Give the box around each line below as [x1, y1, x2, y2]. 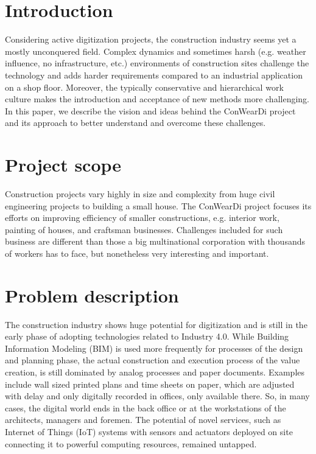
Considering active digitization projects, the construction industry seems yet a [5, 33, 297, 46]
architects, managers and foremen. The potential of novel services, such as [5, 413, 281, 426]
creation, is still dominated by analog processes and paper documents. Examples [5, 366, 305, 379]
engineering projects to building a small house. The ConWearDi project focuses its [5, 199, 312, 212]
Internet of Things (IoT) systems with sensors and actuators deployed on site [5, 425, 293, 438]
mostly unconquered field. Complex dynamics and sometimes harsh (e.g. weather [5, 44, 306, 57]
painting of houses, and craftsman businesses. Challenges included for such [5, 223, 283, 236]
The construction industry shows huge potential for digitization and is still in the [5, 318, 307, 330]
